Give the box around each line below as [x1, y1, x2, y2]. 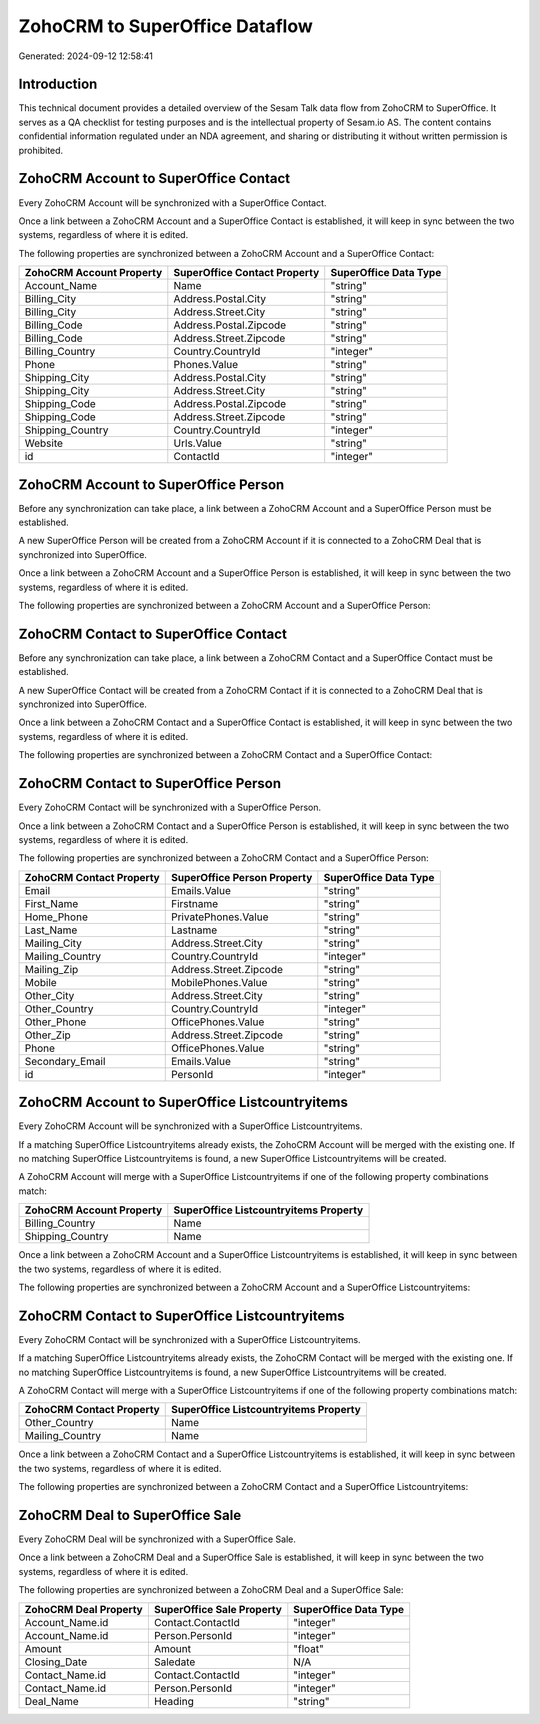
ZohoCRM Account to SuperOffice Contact [18, 170, 290, 187]
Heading [153, 1694, 194, 1708]
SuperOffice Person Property [170, 870, 313, 884]
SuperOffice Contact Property [173, 266, 320, 280]
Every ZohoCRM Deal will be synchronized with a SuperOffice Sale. [18, 1533, 297, 1545]
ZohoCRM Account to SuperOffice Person [18, 476, 285, 493]
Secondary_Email [24, 1054, 106, 1068]
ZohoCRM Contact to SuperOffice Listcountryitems [18, 1307, 345, 1324]
